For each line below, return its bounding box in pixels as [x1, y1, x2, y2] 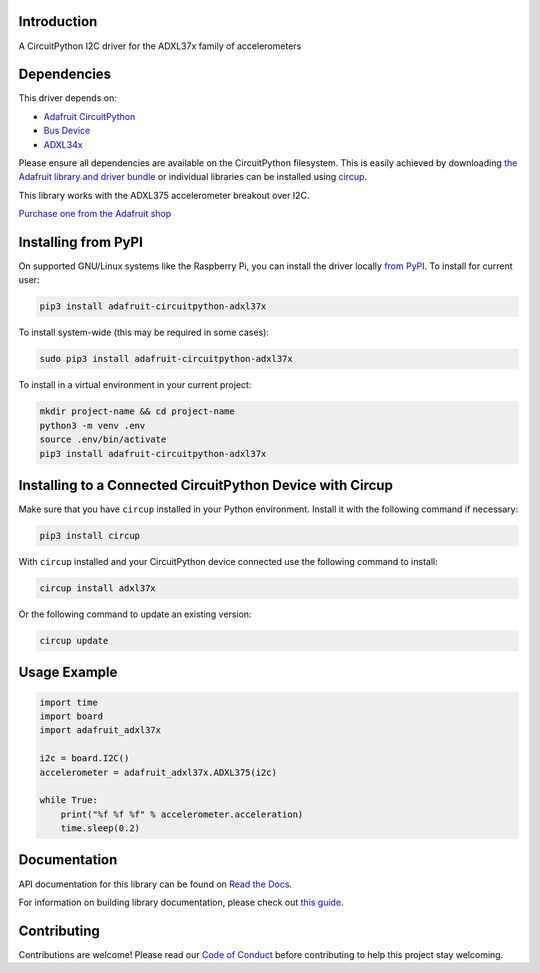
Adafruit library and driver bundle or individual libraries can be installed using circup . [18, 171, 368, 183]
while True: [39, 795, 99, 806]
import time [39, 696, 99, 708]
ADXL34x [43, 138, 84, 150]
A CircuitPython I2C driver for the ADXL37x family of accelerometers [18, 40, 302, 52]
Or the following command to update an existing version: [18, 608, 252, 620]
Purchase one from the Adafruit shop [18, 208, 172, 220]
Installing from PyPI [18, 233, 144, 250]
